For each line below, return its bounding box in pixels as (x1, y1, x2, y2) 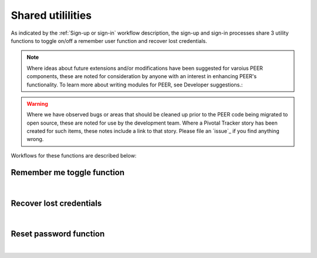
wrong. (26, 136, 44, 143)
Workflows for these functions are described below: (11, 152, 137, 159)
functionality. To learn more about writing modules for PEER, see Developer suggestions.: (26, 81, 243, 88)
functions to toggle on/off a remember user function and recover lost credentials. (11, 37, 208, 44)
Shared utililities (11, 9, 92, 22)
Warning (26, 100, 48, 107)
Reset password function (11, 229, 105, 239)
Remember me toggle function (11, 167, 125, 177)
